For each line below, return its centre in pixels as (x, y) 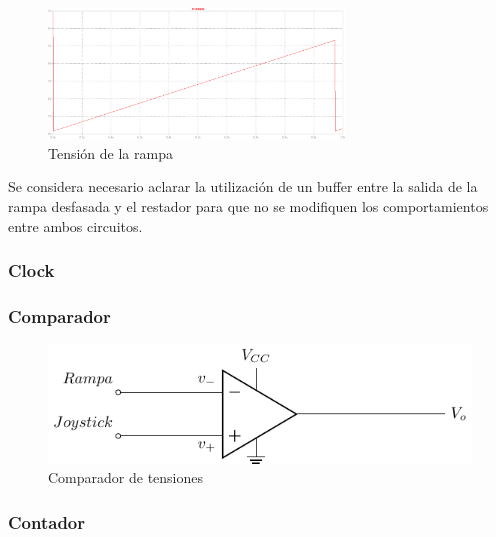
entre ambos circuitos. (75, 225)
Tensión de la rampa (110, 152)
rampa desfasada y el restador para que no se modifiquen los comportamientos (248, 206)
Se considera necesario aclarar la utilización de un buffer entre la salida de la (243, 186)
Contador (47, 521)
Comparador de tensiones (126, 477)
